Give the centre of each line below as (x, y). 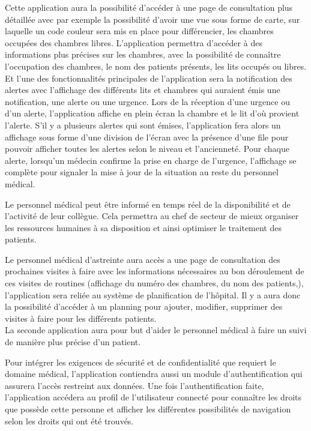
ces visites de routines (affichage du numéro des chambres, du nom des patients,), (154, 283)
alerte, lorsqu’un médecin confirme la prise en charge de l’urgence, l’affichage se (151, 160)
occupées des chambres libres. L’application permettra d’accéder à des (134, 42)
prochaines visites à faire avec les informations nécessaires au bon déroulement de (155, 271)
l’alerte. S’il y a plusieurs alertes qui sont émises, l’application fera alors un (143, 125)
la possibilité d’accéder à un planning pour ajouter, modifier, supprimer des (144, 306)
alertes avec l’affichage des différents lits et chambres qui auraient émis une (143, 90)
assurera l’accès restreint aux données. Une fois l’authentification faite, (134, 385)
